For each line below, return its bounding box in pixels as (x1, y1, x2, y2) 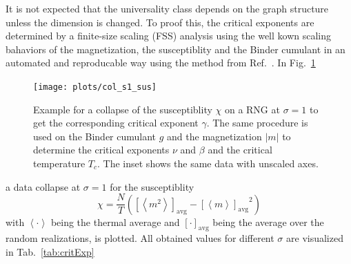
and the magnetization (167, 129, 262, 143)
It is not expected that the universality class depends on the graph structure (6, 1, 329, 15)
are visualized (286, 231, 343, 245)
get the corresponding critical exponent (33, 115, 199, 130)
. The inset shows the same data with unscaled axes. (97, 156, 319, 170)
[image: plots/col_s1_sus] (33, 82, 157, 92)
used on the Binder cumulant (33, 129, 157, 143)
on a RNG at (224, 102, 280, 116)
